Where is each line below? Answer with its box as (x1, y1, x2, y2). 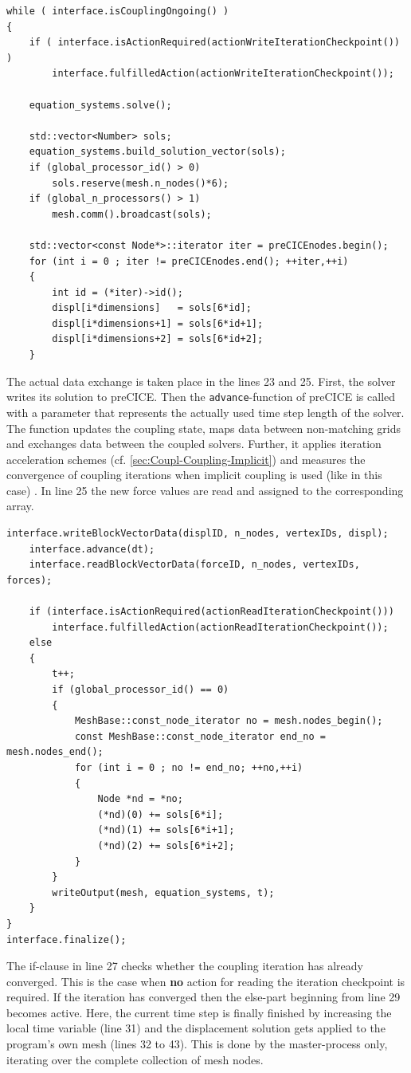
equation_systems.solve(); (29, 99, 172, 111)
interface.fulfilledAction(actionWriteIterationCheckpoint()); (52, 68, 394, 80)
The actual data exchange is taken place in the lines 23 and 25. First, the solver (6, 372, 396, 389)
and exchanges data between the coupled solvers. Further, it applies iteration (6, 435, 382, 452)
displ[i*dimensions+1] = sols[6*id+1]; (52, 317, 264, 329)
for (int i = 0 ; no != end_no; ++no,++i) (74, 761, 303, 773)
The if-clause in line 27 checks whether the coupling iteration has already (6, 957, 363, 974)
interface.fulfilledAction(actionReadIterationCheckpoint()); (52, 621, 389, 633)
